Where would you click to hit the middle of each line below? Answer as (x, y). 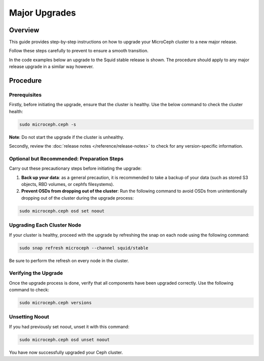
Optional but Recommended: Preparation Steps (66, 158)
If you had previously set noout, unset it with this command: (69, 327)
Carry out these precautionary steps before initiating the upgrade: (75, 168)
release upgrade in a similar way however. (51, 67)
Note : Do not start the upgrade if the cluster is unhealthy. (66, 137)
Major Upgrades (43, 13)
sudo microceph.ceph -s (48, 124)
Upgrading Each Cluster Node (45, 225)
